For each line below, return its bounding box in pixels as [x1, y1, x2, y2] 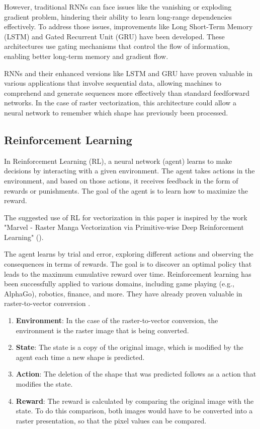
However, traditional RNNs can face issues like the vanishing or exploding [4, 2, 232, 12]
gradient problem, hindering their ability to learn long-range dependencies [4, 11, 232, 22]
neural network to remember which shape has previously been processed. [4, 107, 228, 117]
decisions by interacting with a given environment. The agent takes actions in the [4, 165, 255, 176]
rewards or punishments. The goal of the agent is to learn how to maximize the [4, 185, 248, 196]
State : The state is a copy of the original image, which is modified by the [16, 342, 243, 352]
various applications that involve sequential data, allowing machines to [4, 78, 222, 88]
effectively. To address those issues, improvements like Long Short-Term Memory [4, 21, 253, 32]
